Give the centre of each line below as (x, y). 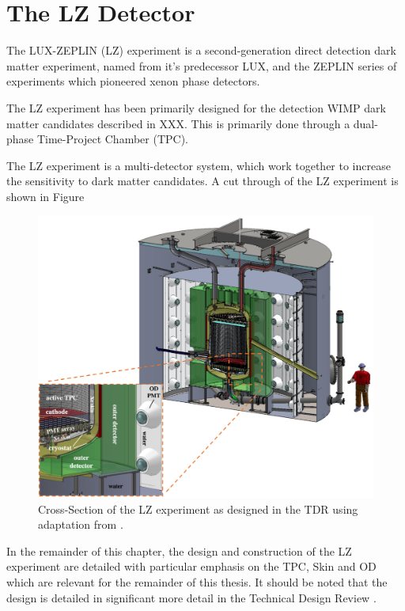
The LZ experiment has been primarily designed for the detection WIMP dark (196, 107)
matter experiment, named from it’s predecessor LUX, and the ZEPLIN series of (202, 65)
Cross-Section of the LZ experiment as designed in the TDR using (198, 509)
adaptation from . (81, 524)
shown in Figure (45, 196)
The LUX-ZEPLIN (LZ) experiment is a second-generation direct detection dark (201, 50)
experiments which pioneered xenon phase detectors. (133, 81)
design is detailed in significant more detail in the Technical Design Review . (191, 597)
